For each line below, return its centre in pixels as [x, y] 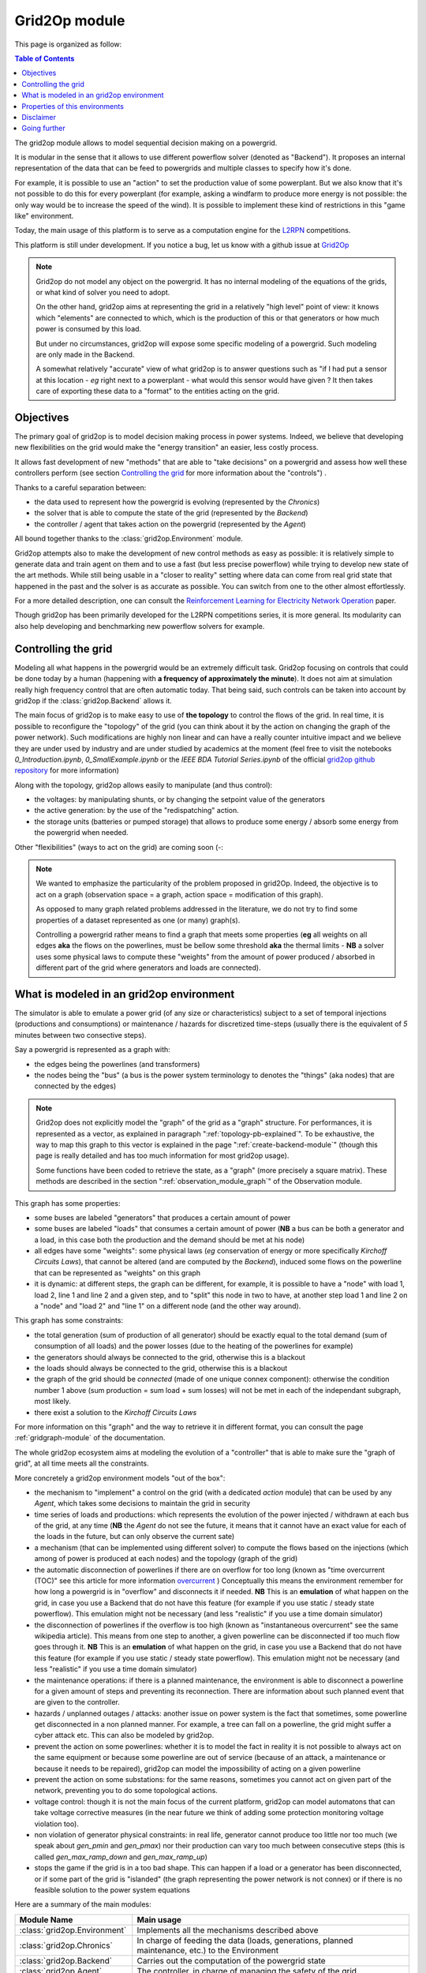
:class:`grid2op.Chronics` [66, 1945]
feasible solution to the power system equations [112, 1889]
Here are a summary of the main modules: [83, 1904]
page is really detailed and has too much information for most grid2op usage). [163, 1155]
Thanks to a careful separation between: [80, 487]
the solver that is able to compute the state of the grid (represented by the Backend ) [171, 513]
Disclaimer [39, 117]
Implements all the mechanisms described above [228, 1930]
